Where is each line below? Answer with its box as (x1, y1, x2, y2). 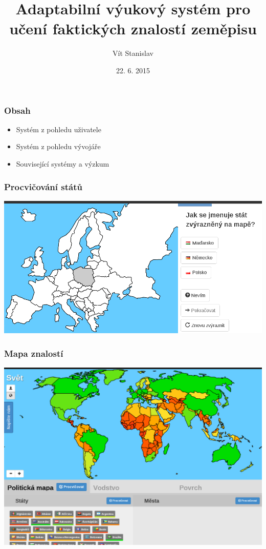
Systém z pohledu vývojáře (16, 141, 101, 152)
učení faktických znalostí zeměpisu (9, 18, 257, 39)
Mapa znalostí (4, 347, 63, 359)
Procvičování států (4, 180, 82, 193)
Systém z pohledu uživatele (16, 124, 101, 134)
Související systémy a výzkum (16, 158, 109, 169)
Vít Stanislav (113, 48, 153, 58)
